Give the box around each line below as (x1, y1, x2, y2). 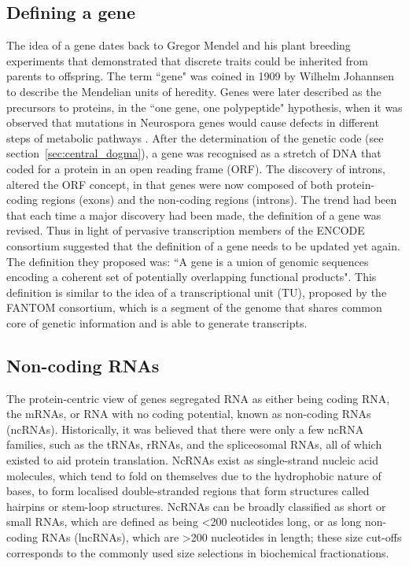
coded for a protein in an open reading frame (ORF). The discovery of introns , (6, 160, 385, 176)
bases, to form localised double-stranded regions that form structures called (6, 483, 370, 499)
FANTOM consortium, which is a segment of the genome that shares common (6, 299, 382, 316)
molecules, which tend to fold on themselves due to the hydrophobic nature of (6, 467, 381, 483)
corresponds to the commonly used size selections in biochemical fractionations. (6, 544, 389, 560)
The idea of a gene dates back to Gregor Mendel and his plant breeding (6, 37, 351, 54)
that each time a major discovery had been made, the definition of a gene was (6, 206, 381, 223)
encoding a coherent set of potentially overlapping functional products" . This (6, 268, 377, 285)
